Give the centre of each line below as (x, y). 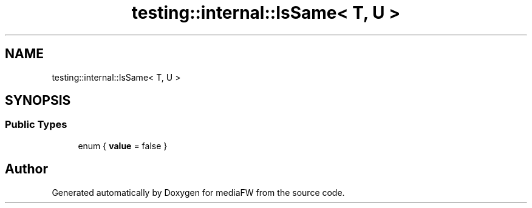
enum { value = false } (123, 146)
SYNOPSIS (38, 101)
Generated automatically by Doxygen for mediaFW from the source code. (198, 192)
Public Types (36, 125)
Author (26, 169)
